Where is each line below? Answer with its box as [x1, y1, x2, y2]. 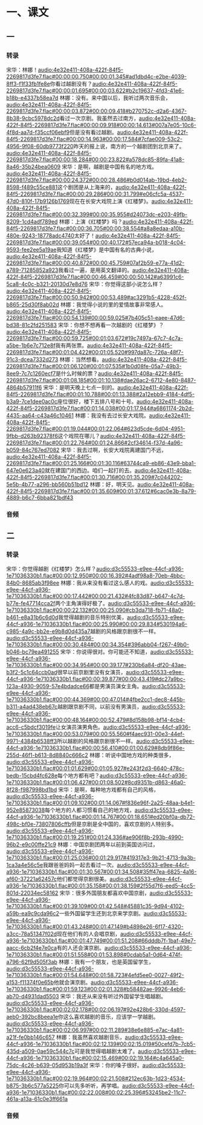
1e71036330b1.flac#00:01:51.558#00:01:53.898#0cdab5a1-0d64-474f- [6, 951, 183, 958]
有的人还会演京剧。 [56, 944, 105, 952]
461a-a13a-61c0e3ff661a [6, 1095, 68, 1103]
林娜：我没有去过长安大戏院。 [75, 411, 150, 419]
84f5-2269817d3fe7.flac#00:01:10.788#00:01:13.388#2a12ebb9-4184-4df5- [6, 390, 195, 397]
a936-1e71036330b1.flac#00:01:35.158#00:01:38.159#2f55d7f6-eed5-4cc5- [6, 882, 196, 889]
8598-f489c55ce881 [6, 183, 58, 191]
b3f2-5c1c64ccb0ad [6, 669, 57, 676]
